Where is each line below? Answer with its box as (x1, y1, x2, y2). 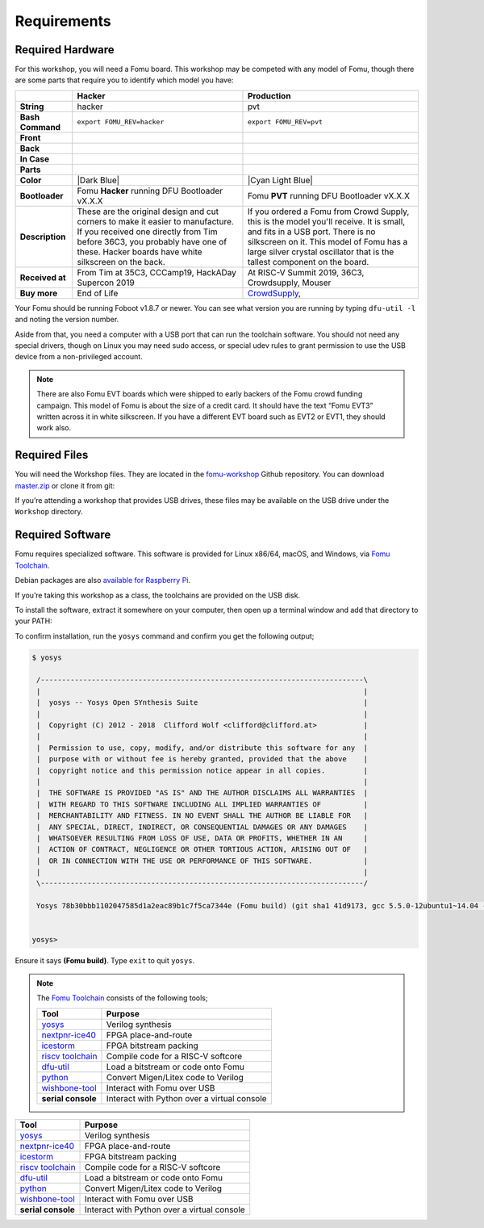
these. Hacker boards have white (77, 246, 202, 258)
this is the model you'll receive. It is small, (247, 216, 406, 227)
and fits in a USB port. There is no (247, 226, 376, 237)
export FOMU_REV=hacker (77, 118, 165, 127)
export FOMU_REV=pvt (247, 118, 323, 127)
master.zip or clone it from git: (15, 480, 115, 490)
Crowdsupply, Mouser (247, 277, 332, 288)
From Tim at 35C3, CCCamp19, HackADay (77, 266, 237, 278)
